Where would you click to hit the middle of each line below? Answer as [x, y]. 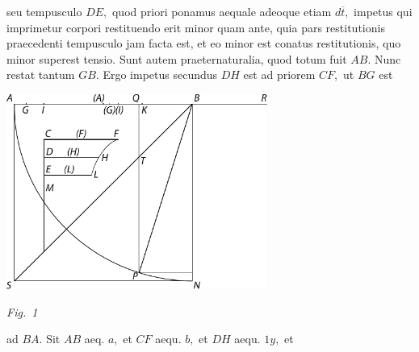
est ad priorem [279, 75]
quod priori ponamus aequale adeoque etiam [222, 11]
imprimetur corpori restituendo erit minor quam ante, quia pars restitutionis [196, 27]
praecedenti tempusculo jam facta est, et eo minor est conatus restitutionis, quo [204, 43]
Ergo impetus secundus [160, 75]
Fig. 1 [22, 311]
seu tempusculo [44, 11]
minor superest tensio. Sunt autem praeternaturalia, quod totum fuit [177, 58]
